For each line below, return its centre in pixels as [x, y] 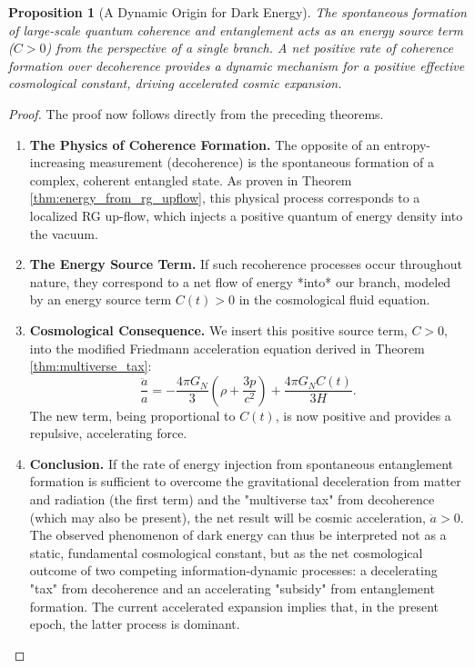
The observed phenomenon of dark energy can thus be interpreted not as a [238, 535]
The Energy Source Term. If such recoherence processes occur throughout [246, 264]
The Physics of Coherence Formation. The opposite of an [205, 144]
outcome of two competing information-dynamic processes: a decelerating [233, 570]
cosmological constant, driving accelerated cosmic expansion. [175, 83]
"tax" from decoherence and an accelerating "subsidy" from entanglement [232, 588]
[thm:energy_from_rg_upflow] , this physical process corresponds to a [225, 198]
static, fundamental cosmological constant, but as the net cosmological [226, 552]
